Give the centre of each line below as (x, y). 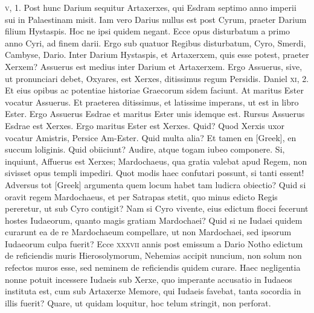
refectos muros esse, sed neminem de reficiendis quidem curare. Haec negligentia (153, 267)
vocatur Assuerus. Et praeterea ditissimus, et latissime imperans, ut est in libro (152, 102)
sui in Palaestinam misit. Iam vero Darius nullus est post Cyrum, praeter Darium (156, 19)
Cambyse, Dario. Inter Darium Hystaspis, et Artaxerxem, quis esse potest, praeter (157, 55)
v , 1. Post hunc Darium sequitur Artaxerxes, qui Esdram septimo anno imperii (151, 7)
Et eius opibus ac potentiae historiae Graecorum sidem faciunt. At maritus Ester (155, 90)
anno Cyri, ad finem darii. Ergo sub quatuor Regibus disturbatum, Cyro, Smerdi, (155, 43)
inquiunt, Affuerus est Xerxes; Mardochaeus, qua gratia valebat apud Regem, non (156, 161)
